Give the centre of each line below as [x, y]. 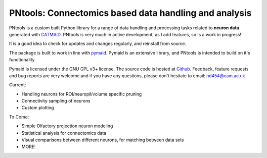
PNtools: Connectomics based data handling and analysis [130, 13]
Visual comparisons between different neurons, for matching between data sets [103, 140]
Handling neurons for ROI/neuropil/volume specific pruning [82, 94]
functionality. [22, 60]
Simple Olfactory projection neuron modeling [67, 126]
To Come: [19, 117]
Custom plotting [38, 108]
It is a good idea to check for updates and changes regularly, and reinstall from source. [98, 44]
